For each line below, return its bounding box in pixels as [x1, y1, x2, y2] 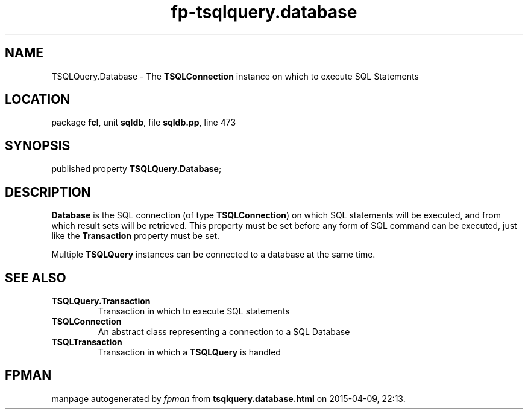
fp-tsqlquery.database [171, 2, 357, 22]
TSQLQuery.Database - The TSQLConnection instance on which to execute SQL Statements [51, 71, 419, 81]
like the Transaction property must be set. [51, 231, 220, 241]
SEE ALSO [5, 270, 66, 285]
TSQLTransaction [51, 336, 122, 347]
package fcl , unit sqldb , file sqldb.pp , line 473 [51, 117, 236, 128]
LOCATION [5, 92, 71, 107]
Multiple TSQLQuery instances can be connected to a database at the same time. [51, 249, 376, 260]
